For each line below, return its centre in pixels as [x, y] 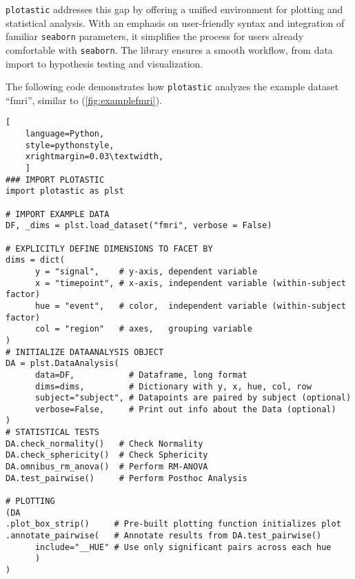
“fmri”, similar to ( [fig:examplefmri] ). [84, 100]
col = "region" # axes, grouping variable [143, 329]
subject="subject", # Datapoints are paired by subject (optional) [193, 398]
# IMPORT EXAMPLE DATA [58, 214]
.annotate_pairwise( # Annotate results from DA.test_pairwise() [164, 536]
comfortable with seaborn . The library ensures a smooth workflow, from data [169, 49]
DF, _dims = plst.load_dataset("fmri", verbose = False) [139, 226]
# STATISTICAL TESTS [53, 433]
